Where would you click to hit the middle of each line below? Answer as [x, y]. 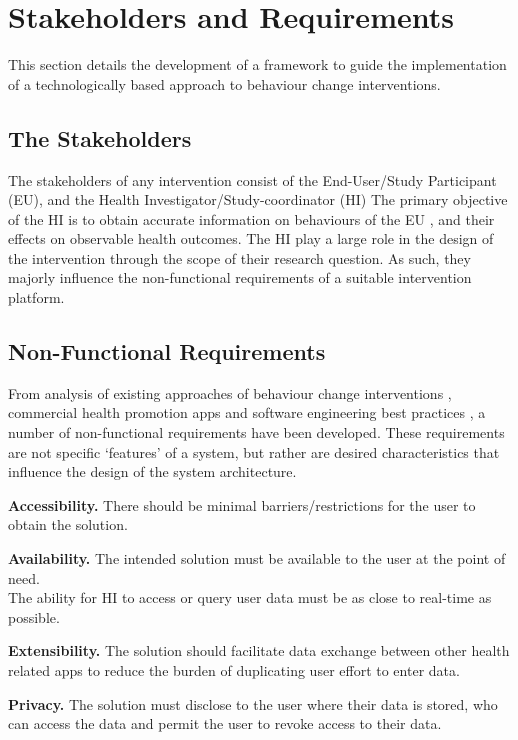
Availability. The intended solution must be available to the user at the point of [257, 558]
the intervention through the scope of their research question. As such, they [239, 257]
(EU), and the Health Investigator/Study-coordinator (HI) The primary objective [258, 199]
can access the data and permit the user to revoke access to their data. [225, 723]
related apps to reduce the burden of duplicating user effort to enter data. [234, 670]
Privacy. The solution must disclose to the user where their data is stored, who [253, 703]
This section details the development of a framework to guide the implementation [257, 64]
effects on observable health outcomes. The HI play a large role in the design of [251, 238]
